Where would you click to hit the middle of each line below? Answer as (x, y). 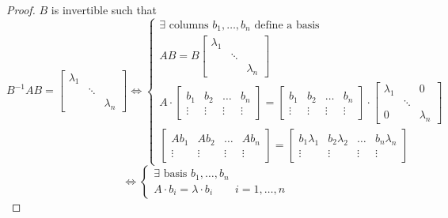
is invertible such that (104, 9)
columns (189, 25)
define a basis (287, 25)
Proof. (21, 9)
